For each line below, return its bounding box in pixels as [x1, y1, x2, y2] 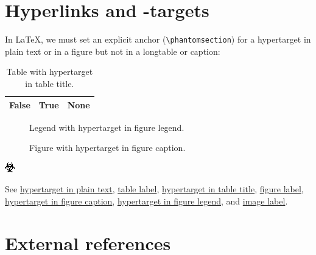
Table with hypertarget [6, 65, 93, 78]
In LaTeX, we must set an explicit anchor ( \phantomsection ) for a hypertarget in [5, 33, 311, 46]
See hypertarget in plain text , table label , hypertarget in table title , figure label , [5, 183, 304, 195]
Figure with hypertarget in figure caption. [29, 141, 186, 154]
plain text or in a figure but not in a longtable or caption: [5, 44, 220, 57]
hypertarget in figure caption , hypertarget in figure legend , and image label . [5, 195, 288, 208]
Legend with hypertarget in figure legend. [29, 121, 184, 133]
